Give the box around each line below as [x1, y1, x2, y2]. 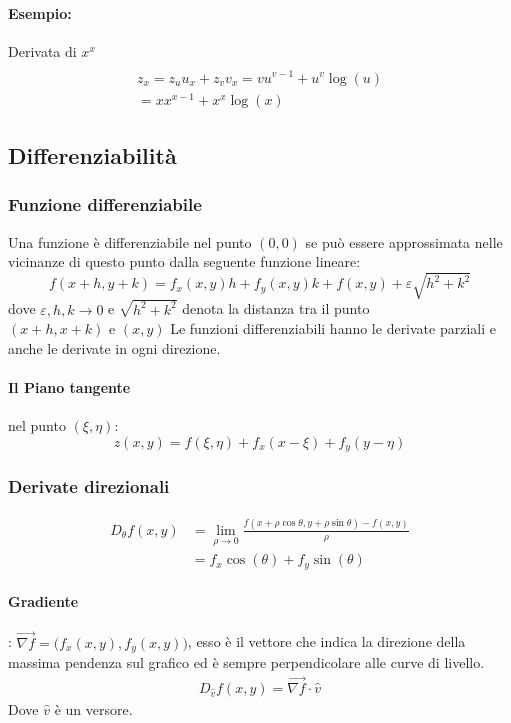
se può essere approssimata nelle [305, 231, 503, 252]
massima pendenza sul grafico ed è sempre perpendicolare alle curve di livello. [8, 652, 485, 673]
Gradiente [8, 591, 79, 612]
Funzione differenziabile [8, 192, 202, 217]
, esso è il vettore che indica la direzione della [187, 631, 466, 652]
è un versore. [54, 698, 133, 719]
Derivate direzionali [8, 474, 170, 499]
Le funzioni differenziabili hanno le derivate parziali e [170, 318, 496, 339]
